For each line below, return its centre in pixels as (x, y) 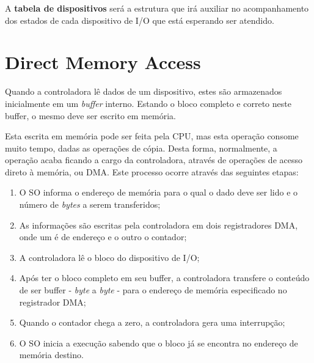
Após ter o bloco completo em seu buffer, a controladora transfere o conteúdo (164, 278)
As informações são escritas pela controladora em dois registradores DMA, (159, 225)
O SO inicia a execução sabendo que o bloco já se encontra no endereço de (159, 343)
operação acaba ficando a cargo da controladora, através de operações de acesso (154, 160)
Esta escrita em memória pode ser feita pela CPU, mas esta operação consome (152, 136)
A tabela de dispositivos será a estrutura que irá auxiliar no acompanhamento (157, 8)
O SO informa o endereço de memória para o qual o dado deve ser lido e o (159, 192)
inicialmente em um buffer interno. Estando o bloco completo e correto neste (148, 103)
